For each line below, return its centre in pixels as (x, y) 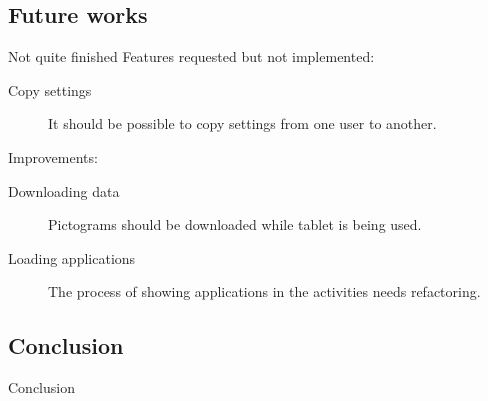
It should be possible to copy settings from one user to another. (242, 123)
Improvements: (53, 156)
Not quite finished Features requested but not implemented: (191, 56)
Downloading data (64, 190)
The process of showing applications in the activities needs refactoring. (264, 291)
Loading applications (72, 257)
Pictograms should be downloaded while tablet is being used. (235, 224)
